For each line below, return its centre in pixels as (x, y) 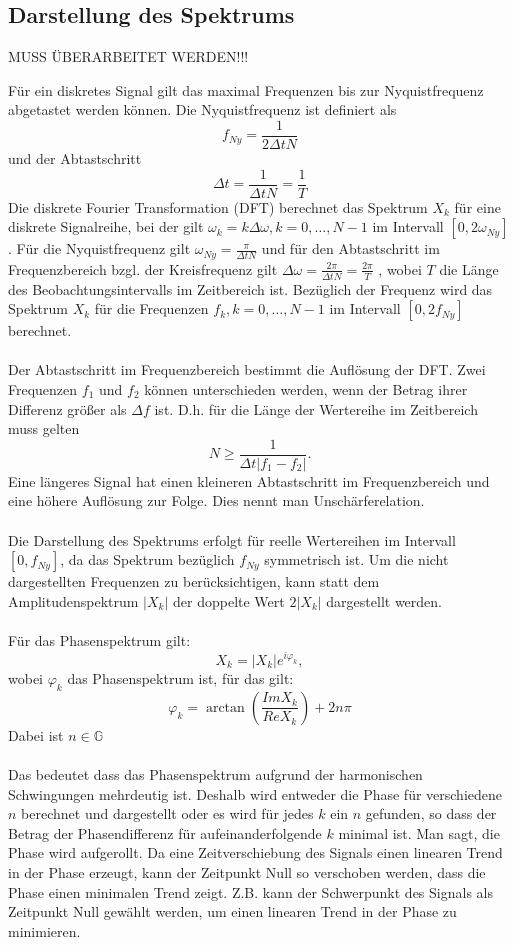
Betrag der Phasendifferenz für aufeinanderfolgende (165, 832)
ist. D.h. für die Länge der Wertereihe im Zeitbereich (316, 408)
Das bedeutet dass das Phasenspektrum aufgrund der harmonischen (215, 773)
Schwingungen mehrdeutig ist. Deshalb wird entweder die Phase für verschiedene (255, 793)
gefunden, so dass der (431, 813)
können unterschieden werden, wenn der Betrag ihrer (306, 388)
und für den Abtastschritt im (350, 248)
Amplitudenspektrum (73, 600)
